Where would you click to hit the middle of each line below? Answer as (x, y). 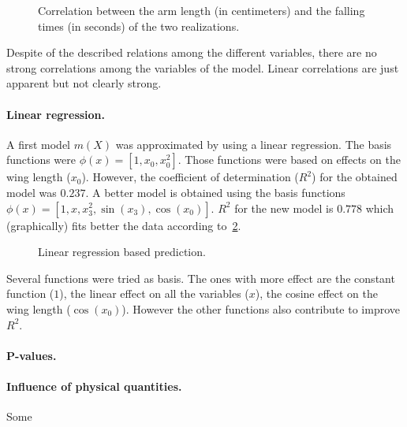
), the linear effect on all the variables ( (154, 293)
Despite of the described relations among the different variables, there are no (192, 52)
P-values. (32, 355)
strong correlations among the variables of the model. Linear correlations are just (203, 67)
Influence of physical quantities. (94, 386)
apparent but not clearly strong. (84, 83)
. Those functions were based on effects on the (289, 160)
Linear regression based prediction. (122, 252)
